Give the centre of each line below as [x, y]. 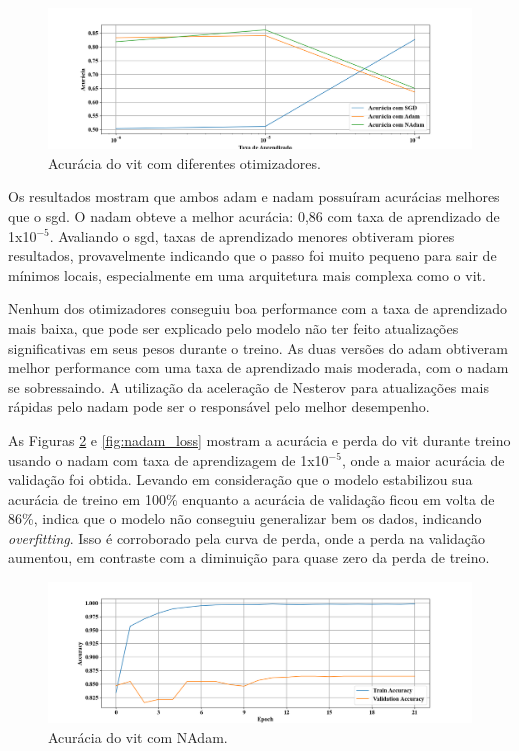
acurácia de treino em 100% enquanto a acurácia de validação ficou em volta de [251, 498]
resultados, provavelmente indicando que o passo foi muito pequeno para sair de [252, 255]
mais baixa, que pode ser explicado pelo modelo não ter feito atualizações [233, 327]
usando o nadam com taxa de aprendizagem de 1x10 [168, 459]
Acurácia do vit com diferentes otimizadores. [184, 162]
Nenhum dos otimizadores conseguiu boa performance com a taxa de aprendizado [257, 308]
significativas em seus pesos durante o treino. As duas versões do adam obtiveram [258, 347]
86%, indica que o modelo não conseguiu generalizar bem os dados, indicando [245, 518]
